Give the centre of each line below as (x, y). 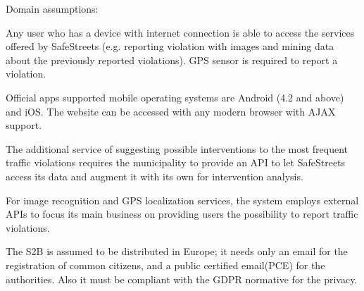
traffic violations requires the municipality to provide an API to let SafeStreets (176, 162)
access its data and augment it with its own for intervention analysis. (155, 176)
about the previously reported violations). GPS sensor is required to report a (172, 60)
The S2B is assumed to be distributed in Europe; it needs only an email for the (177, 251)
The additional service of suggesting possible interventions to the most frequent (177, 148)
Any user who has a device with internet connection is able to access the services (180, 32)
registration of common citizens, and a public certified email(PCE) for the (165, 265)
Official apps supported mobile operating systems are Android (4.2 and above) (175, 97)
